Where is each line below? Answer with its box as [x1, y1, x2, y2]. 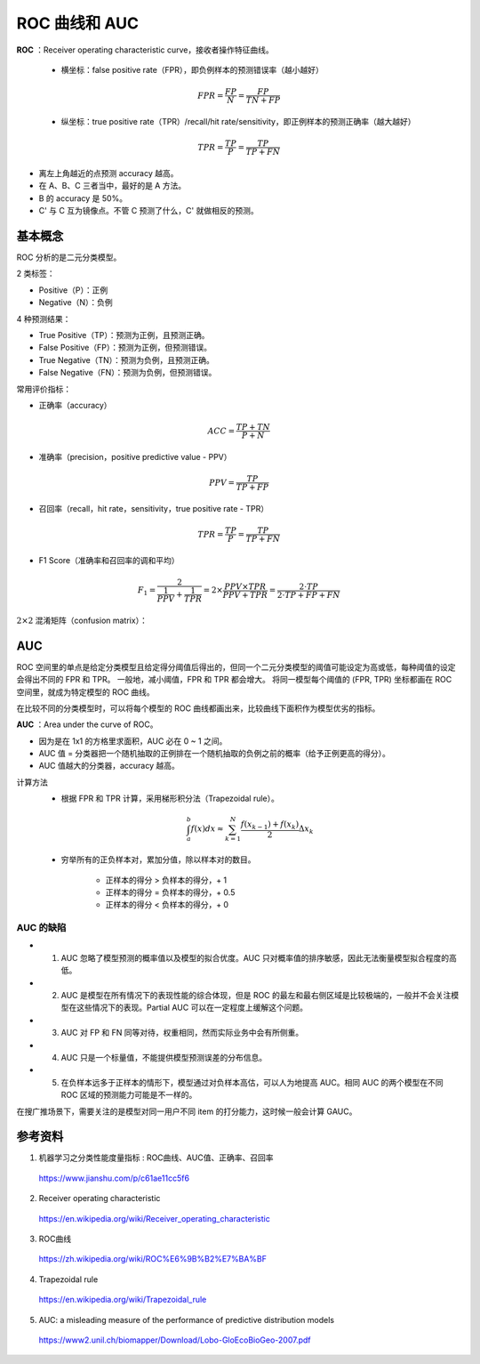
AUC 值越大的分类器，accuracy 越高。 [38, 761, 180, 771]
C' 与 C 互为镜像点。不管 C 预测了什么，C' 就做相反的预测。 [38, 206, 259, 216]
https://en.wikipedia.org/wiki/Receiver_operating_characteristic [38, 1213, 270, 1223]
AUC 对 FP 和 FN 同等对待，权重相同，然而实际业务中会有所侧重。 [60, 1028, 304, 1038]
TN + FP [245, 95, 281, 106]
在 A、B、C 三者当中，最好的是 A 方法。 [38, 181, 187, 191]
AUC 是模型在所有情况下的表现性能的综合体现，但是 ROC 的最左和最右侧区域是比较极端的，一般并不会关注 [60, 990, 452, 1001]
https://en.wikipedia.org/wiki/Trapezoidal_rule [38, 1295, 207, 1305]
